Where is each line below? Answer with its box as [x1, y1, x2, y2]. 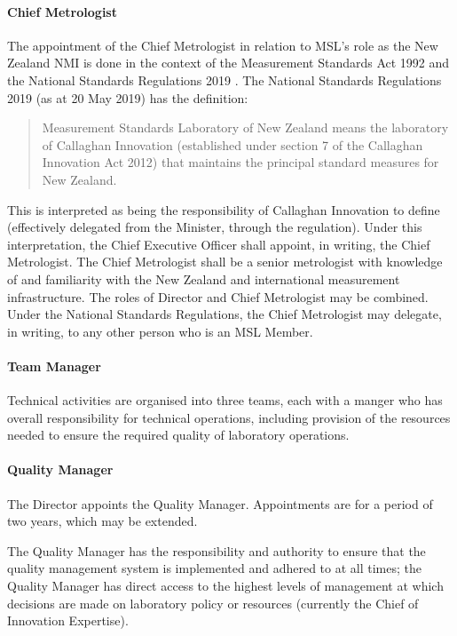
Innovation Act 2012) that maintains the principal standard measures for [42, 153, 439, 171]
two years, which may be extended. [7, 512, 198, 530]
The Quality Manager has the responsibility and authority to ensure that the [7, 541, 426, 560]
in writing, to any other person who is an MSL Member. [7, 322, 313, 340]
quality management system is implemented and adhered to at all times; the [7, 559, 422, 577]
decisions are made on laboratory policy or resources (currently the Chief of [7, 593, 419, 612]
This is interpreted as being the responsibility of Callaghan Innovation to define [7, 200, 440, 219]
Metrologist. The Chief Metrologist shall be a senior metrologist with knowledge [7, 252, 443, 271]
